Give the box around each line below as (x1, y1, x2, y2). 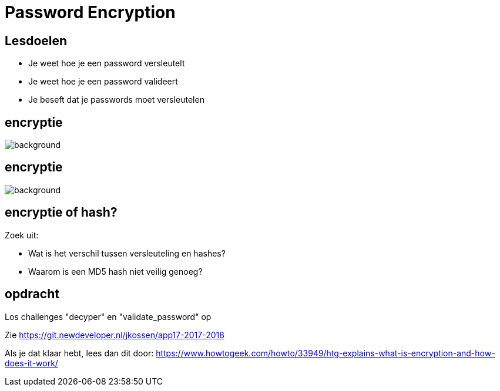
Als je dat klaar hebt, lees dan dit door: (5, 348, 154, 358)
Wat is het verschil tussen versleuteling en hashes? (28, 248, 226, 258)
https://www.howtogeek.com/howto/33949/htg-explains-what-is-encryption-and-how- (156, 348, 495, 358)
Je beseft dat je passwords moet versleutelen (28, 95, 204, 105)
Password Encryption (5, 2, 176, 22)
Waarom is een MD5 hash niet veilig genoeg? (28, 266, 203, 277)
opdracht (5, 286, 59, 302)
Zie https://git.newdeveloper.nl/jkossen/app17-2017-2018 (5, 329, 224, 340)
